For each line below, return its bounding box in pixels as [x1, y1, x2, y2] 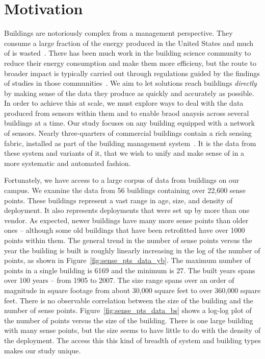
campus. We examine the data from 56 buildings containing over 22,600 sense [4, 185, 246, 196]
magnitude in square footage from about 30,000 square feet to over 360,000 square [4, 284, 261, 295]
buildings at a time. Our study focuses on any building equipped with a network [4, 117, 255, 128]
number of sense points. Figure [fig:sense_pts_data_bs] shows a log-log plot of [4, 305, 252, 316]
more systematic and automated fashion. [4, 157, 131, 168]
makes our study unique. [4, 345, 81, 355]
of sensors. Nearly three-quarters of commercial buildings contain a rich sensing [4, 128, 252, 138]
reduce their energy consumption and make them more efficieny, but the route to [4, 57, 256, 68]
